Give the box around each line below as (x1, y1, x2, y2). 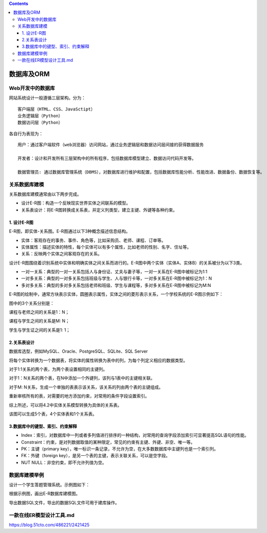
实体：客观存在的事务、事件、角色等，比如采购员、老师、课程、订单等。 (21, 237, 166, 243)
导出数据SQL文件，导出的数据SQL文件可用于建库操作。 (9, 499, 120, 505)
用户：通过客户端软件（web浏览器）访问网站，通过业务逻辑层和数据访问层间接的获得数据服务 (17, 142, 204, 148)
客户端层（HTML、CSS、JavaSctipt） (17, 106, 96, 112)
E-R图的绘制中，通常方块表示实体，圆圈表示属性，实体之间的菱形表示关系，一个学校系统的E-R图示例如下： (9, 291, 223, 297)
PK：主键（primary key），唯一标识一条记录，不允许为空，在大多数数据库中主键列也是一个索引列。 (21, 446, 218, 452)
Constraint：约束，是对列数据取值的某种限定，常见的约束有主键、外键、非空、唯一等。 (21, 439, 195, 445)
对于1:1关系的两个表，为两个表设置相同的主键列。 (9, 366, 108, 372)
